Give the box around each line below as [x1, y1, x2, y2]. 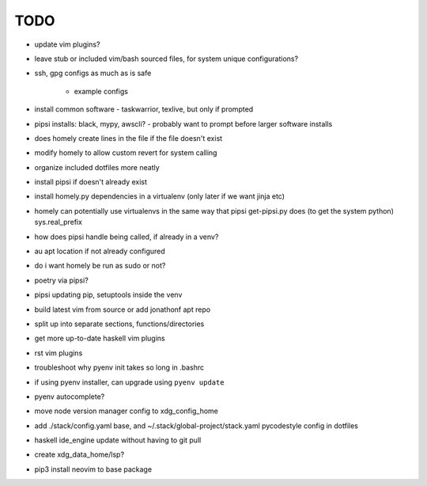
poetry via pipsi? [34, 275, 89, 285]
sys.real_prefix [34, 218, 83, 227]
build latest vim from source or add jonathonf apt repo [34, 305, 211, 314]
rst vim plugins [34, 348, 83, 358]
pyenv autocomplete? [34, 392, 105, 401]
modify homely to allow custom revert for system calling [34, 148, 217, 158]
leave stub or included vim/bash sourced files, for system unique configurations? [34, 54, 299, 63]
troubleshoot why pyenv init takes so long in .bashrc [34, 363, 205, 372]
